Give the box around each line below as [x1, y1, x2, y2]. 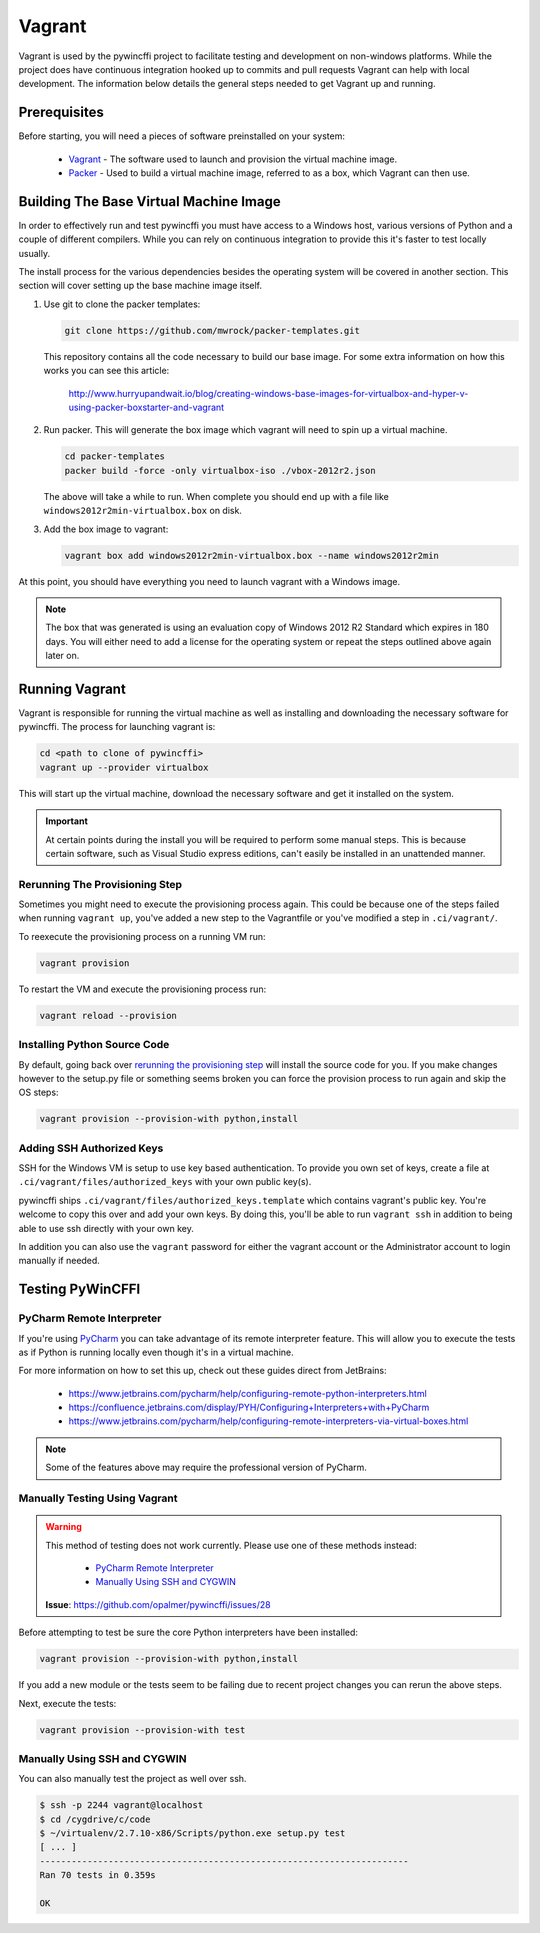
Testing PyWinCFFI [18, 1281, 141, 1298]
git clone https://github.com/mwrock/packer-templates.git [64, 325, 360, 336]
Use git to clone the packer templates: [43, 298, 201, 310]
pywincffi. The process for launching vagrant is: [18, 721, 216, 733]
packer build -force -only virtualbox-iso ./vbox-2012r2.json [64, 465, 376, 476]
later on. [45, 650, 80, 662]
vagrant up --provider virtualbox [39, 761, 209, 773]
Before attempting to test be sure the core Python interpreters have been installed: [18, 1626, 359, 1639]
